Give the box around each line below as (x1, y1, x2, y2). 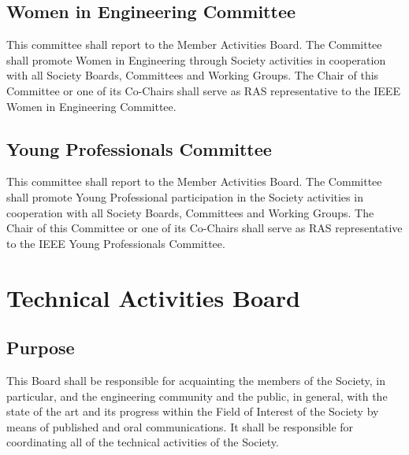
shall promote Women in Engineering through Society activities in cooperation (6, 51, 386, 68)
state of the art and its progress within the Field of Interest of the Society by (6, 403, 379, 420)
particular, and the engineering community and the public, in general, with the (6, 387, 388, 404)
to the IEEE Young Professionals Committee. (6, 235, 225, 251)
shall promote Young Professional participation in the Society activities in (6, 188, 363, 205)
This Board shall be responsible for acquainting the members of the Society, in (6, 372, 386, 388)
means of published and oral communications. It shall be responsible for (6, 418, 354, 435)
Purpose (6, 335, 75, 360)
